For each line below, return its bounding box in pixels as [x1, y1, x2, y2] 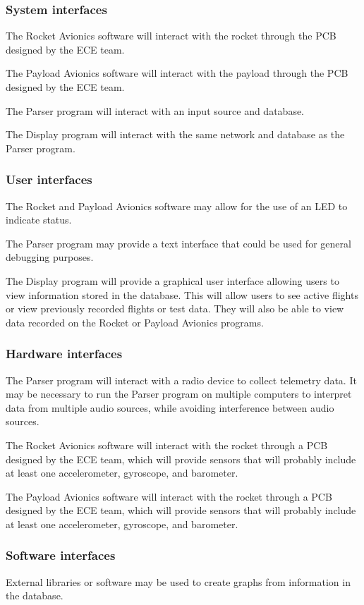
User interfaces [6, 171, 92, 188]
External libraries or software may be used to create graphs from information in [6, 574, 351, 589]
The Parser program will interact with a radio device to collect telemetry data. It [6, 372, 357, 387]
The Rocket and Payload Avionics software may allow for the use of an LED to [6, 198, 348, 213]
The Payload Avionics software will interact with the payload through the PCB [6, 66, 348, 80]
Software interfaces [6, 546, 116, 564]
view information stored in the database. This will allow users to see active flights [6, 287, 358, 302]
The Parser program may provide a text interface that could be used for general [6, 236, 351, 250]
